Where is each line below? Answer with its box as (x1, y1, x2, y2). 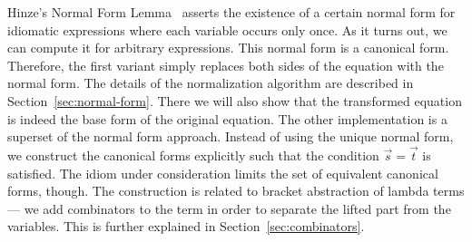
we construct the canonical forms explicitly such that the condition (7, 145, 379, 164)
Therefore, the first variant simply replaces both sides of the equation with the (7, 55, 444, 74)
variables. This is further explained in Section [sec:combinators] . (7, 217, 365, 236)
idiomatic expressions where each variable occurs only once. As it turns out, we (7, 20, 447, 39)
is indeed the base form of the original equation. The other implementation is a (7, 109, 447, 128)
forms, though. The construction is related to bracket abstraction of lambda (7, 181, 429, 200)
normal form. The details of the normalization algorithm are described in (7, 73, 414, 92)
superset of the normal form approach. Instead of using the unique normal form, (7, 127, 454, 146)
